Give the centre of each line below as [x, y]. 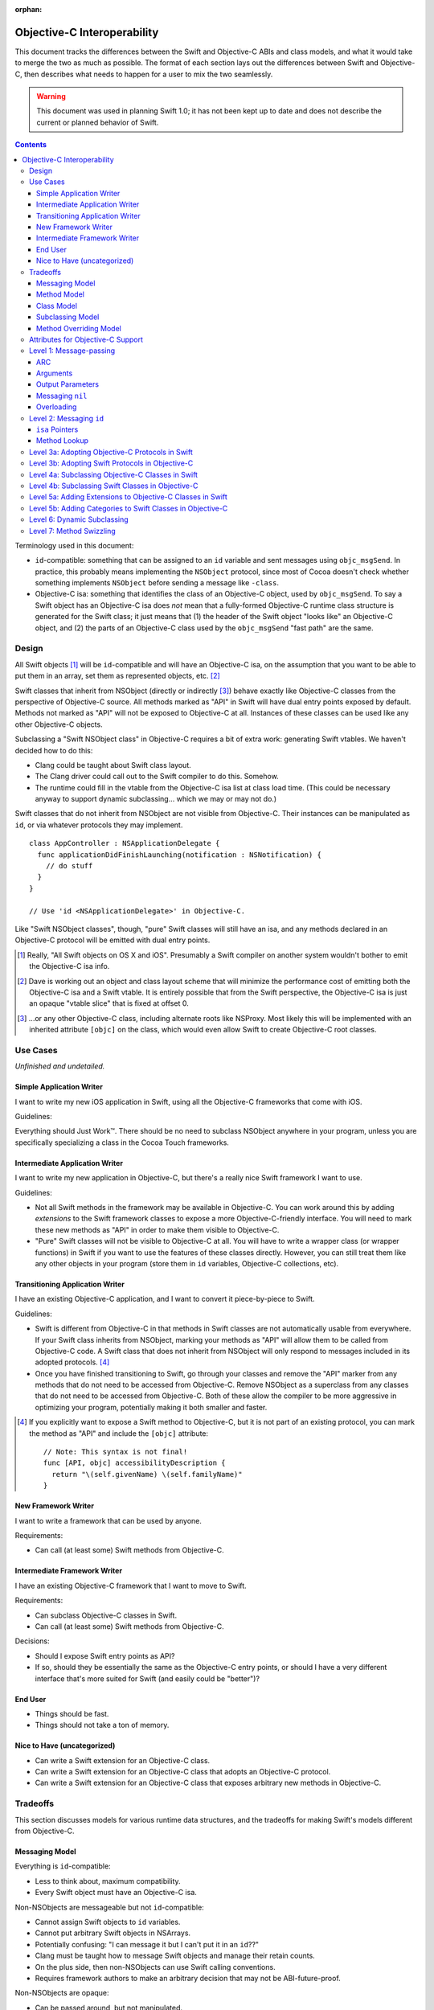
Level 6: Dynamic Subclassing [79, 519]
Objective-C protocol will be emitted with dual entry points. [113, 940]
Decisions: [32, 1641]
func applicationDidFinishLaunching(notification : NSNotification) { [179, 855]
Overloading [57, 407]
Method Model [60, 294]
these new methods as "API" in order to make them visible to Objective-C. [157, 1229]
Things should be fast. [72, 1713]
